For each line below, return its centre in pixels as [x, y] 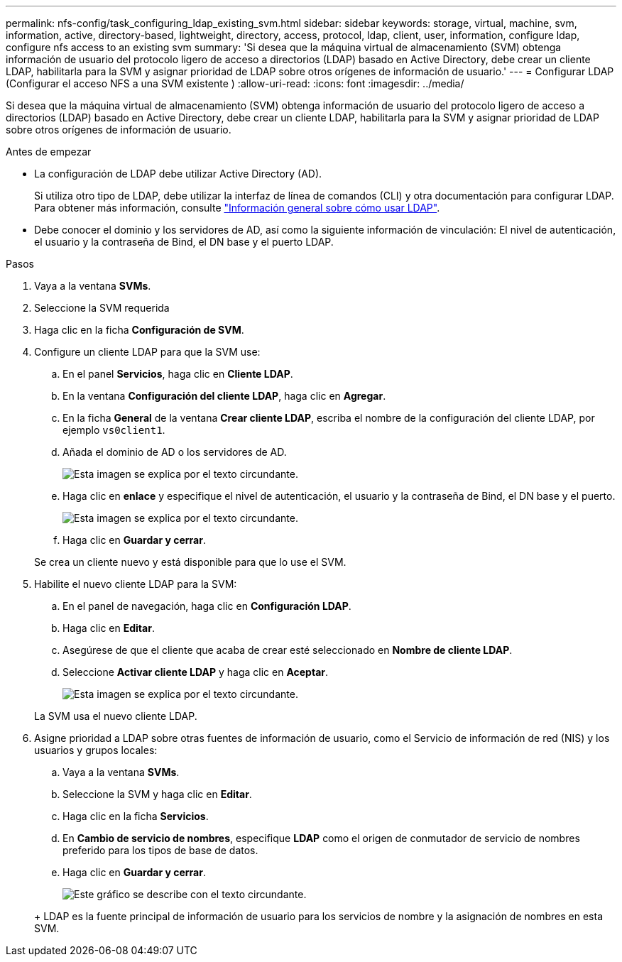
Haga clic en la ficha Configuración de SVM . [139, 330]
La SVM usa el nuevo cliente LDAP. [116, 716]
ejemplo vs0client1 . [114, 430]
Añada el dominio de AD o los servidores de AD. [175, 452]
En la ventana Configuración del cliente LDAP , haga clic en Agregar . [224, 396]
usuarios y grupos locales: [96, 750]
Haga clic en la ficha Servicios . [136, 816]
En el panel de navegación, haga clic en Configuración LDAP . [207, 606]
